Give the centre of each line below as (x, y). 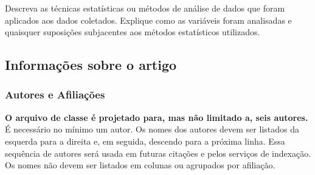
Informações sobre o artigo (91, 65)
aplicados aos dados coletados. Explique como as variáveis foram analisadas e (148, 20)
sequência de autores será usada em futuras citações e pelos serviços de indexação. (158, 153)
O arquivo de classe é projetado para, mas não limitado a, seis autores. (157, 117)
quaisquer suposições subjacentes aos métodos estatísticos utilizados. (133, 32)
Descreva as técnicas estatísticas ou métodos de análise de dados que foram (145, 8)
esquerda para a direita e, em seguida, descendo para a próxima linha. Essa (145, 141)
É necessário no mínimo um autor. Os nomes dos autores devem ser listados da (152, 129)
